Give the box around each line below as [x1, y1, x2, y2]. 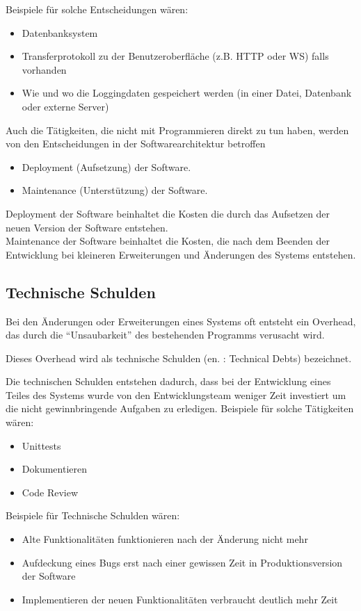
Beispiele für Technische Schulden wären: [6, 508, 180, 523]
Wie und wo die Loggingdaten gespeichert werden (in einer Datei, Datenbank [22, 85, 352, 100]
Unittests [22, 438, 61, 453]
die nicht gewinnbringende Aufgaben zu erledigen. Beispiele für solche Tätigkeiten [6, 401, 354, 416]
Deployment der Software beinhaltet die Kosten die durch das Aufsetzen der [6, 206, 330, 220]
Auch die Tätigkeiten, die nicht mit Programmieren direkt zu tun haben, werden [6, 122, 349, 137]
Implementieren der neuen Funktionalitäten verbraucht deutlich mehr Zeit [22, 592, 338, 606]
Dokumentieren [22, 462, 87, 476]
